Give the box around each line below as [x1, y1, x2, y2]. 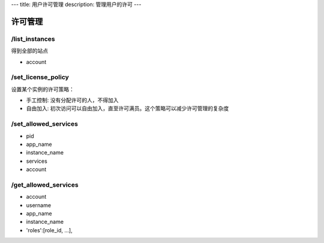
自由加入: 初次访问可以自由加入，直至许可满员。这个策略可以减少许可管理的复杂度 [26, 105, 229, 112]
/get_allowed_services [11, 180, 79, 189]
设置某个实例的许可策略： [11, 86, 74, 93]
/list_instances [11, 35, 55, 43]
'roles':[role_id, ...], [26, 226, 73, 233]
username [26, 201, 51, 209]
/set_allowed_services [11, 120, 78, 128]
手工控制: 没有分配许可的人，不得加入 [26, 96, 119, 104]
